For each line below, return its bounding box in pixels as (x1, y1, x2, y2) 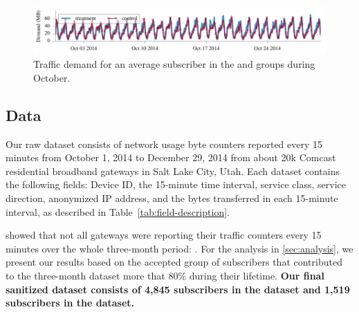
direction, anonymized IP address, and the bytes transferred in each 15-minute (6, 191, 338, 205)
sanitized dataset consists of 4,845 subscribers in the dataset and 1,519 (6, 282, 350, 296)
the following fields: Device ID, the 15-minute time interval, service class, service (6, 177, 346, 192)
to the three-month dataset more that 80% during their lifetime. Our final (6, 268, 324, 282)
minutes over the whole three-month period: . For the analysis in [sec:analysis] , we (6, 241, 353, 255)
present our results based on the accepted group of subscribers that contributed (6, 255, 342, 269)
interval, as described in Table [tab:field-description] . (6, 204, 230, 219)
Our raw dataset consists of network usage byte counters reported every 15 (6, 136, 323, 151)
